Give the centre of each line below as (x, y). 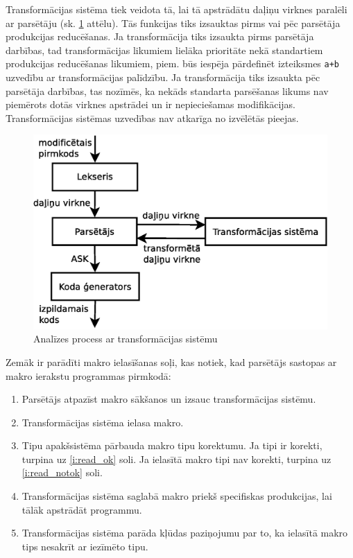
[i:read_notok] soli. (62, 472)
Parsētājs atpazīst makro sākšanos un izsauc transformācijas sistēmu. (169, 399)
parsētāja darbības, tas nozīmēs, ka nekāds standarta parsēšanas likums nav (167, 90)
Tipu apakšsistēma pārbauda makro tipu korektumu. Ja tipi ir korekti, (172, 445)
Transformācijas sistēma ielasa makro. (103, 422)
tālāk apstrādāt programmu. (82, 509)
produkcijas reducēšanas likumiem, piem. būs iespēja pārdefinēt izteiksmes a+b (173, 63)
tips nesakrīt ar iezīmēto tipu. (85, 546)
